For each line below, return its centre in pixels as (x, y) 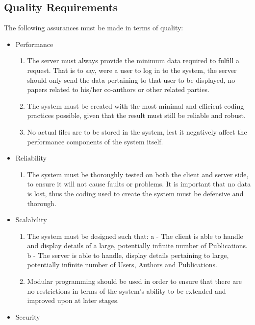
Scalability (31, 220)
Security (28, 316)
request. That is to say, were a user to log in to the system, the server (132, 70)
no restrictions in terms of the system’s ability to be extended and (127, 290)
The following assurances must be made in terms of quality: (94, 28)
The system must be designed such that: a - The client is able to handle (135, 236)
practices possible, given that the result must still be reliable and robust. (136, 115)
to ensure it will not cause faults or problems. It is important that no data (139, 184)
